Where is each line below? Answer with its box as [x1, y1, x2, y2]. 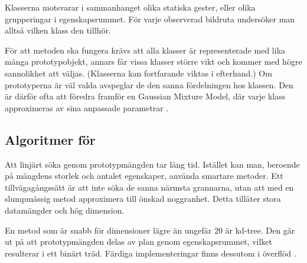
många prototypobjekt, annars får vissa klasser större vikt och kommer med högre [5, 55, 302, 68]
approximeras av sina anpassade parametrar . [5, 101, 169, 114]
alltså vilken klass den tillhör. [5, 24, 111, 36]
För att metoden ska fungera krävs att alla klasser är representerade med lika [5, 44, 286, 56]
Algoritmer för [5, 130, 96, 148]
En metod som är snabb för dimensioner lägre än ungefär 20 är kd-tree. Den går [5, 224, 295, 236]
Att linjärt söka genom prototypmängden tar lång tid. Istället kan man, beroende [5, 158, 300, 170]
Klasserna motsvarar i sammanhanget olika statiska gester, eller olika [5, 1, 256, 13]
